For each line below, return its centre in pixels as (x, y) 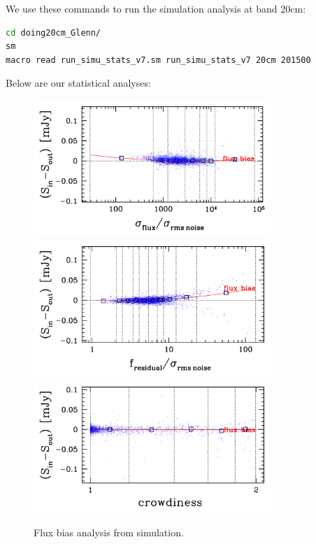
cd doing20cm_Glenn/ (53, 33)
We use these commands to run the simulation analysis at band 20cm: (156, 8)
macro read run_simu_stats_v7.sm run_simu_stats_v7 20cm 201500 (158, 60)
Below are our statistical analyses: (78, 83)
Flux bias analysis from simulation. (109, 532)
